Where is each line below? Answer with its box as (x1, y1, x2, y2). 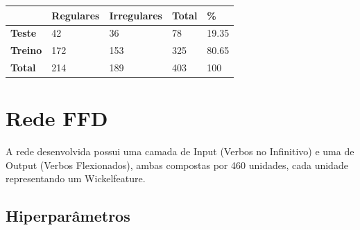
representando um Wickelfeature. (6, 171, 146, 186)
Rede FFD (6, 104, 108, 132)
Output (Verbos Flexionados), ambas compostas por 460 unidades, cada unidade (6, 157, 348, 172)
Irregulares (109, 8, 162, 22)
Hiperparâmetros (6, 205, 130, 227)
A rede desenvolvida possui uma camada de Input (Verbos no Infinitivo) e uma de (6, 144, 354, 159)
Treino (10, 43, 42, 57)
